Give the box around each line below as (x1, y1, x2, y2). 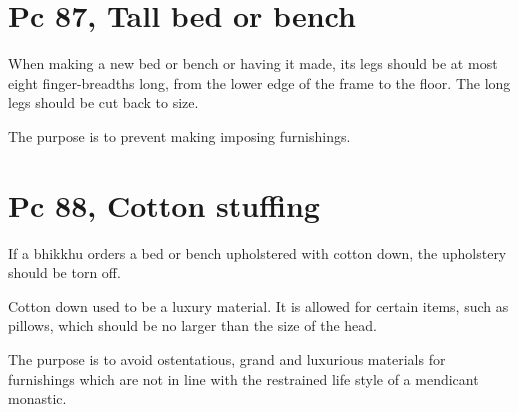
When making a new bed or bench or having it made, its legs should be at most (8, 53, 498, 74)
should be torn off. (8, 262, 121, 283)
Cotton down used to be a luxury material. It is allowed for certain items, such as (8, 295, 509, 316)
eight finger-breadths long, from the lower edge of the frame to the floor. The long (8, 72, 511, 93)
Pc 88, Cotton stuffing (8, 184, 320, 225)
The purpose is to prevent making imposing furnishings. (8, 125, 351, 146)
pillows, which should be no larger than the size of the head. (8, 315, 377, 336)
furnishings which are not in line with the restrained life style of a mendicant (8, 368, 479, 389)
